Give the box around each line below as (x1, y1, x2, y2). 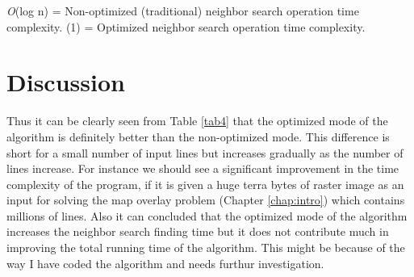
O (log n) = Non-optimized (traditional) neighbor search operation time (6, 2, 359, 19)
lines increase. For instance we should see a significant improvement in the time (6, 160, 399, 177)
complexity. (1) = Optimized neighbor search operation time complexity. (6, 18, 366, 35)
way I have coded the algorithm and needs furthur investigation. (6, 254, 324, 271)
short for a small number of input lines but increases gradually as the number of (6, 144, 404, 161)
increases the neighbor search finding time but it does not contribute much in (6, 223, 389, 240)
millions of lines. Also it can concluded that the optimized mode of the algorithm (6, 207, 408, 224)
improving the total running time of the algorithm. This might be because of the (6, 239, 405, 256)
